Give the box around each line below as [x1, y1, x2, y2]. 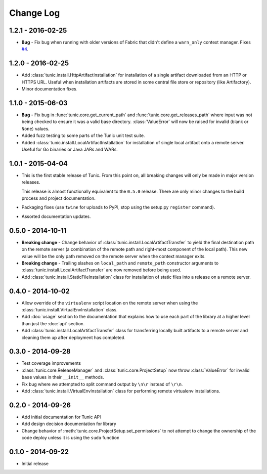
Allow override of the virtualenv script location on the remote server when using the [21, 300, 198, 306]
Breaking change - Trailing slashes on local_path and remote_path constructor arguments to [21, 260, 219, 266]
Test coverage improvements [21, 360, 81, 366]
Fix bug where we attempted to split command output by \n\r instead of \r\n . [21, 381, 183, 387]
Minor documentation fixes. [21, 86, 78, 92]
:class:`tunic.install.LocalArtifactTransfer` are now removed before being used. [21, 267, 181, 273]
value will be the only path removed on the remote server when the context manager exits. [21, 253, 206, 259]
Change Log [9, 7, 60, 18]
